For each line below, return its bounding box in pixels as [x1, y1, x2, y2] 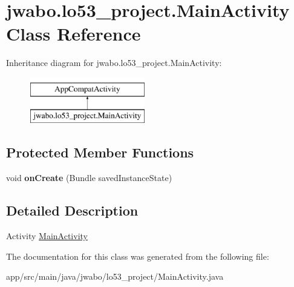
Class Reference [6, 21, 141, 46]
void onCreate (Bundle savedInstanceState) [6, 171, 172, 184]
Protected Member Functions [6, 143, 194, 162]
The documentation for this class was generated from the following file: [6, 249, 269, 262]
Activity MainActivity [6, 229, 88, 242]
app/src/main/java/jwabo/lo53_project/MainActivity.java [6, 270, 224, 283]
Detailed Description [6, 201, 139, 220]
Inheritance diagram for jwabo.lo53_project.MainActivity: [6, 56, 222, 69]
